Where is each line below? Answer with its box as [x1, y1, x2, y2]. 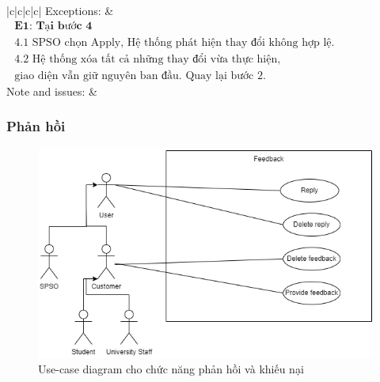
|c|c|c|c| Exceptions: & [6, 2, 114, 18]
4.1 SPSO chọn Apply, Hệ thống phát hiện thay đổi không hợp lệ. [14, 36, 335, 48]
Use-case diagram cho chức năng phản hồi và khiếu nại [38, 361, 304, 377]
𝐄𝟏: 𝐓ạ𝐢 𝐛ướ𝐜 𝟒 [14, 20, 93, 32]
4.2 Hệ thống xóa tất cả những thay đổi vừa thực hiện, [14, 53, 281, 65]
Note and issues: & [6, 82, 97, 99]
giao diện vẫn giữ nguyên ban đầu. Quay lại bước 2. [14, 70, 266, 81]
